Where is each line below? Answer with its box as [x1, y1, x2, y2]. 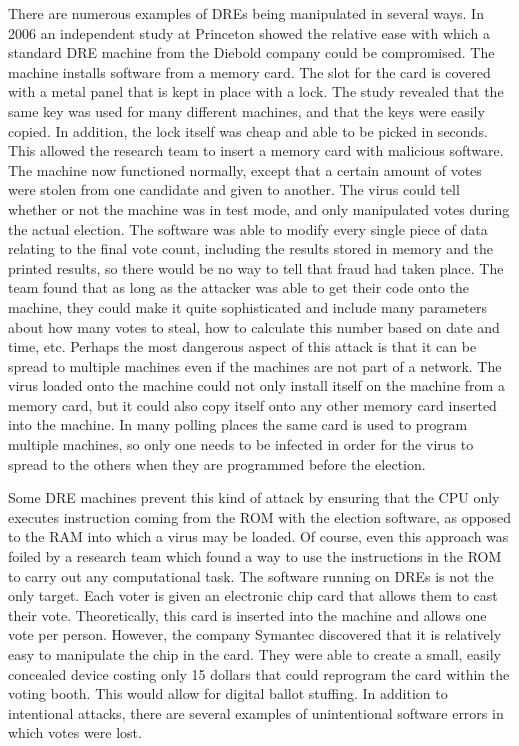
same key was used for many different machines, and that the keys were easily [8, 100, 485, 121]
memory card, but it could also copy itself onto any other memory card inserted [8, 394, 497, 415]
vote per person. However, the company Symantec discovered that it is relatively [8, 624, 502, 645]
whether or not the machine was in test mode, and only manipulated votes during [8, 198, 510, 219]
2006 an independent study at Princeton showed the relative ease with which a [8, 22, 490, 43]
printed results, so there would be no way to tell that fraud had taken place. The [8, 257, 504, 278]
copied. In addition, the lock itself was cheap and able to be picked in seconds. [8, 120, 488, 141]
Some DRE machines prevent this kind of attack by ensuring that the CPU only [8, 487, 500, 508]
